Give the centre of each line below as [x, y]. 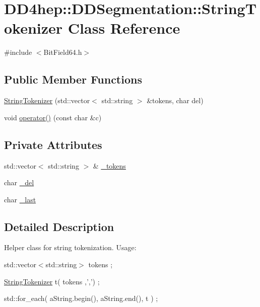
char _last [20, 199]
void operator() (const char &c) [53, 117]
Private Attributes [53, 144]
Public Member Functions [73, 79]
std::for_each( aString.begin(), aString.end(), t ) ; [81, 298]
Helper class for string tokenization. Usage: [70, 247]
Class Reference [124, 28]
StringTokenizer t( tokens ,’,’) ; [52, 281]
